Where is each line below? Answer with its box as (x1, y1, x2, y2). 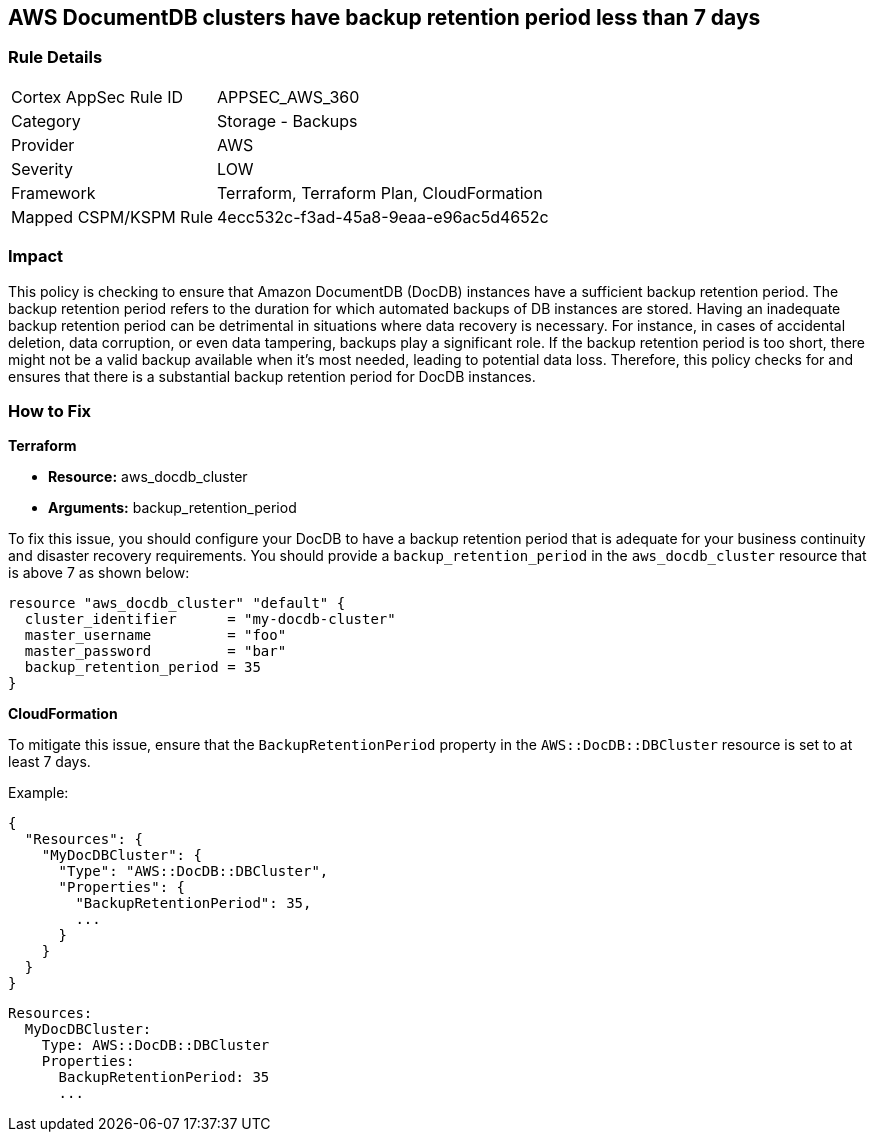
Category (11, 110, 81, 131)
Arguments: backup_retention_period (48, 499, 297, 517)
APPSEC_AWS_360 (217, 86, 360, 107)
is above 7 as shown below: (8, 564, 190, 582)
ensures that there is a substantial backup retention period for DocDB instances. (8, 367, 536, 385)
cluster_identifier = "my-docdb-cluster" (24, 611, 396, 628)
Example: (8, 784, 69, 802)
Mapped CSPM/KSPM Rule (11, 206, 214, 227)
